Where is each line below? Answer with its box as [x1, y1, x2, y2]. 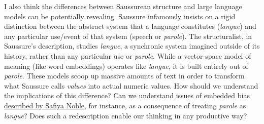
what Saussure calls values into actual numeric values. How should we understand [4, 80, 258, 91]
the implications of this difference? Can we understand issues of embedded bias [4, 90, 250, 101]
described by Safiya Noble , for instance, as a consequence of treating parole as [4, 100, 246, 110]
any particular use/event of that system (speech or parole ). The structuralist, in [4, 30, 252, 41]
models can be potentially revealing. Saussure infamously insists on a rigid [4, 11, 236, 21]
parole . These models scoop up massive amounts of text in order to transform [4, 70, 245, 81]
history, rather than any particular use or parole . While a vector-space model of [4, 50, 251, 61]
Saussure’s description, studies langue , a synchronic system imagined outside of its [4, 40, 260, 51]
